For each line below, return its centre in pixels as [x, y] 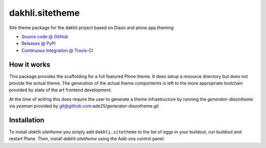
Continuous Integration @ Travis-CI [57, 50]
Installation [27, 120]
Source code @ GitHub [45, 37]
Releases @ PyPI [39, 43]
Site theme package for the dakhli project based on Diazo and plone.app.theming [92, 28]
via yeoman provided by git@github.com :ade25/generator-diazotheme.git [84, 106]
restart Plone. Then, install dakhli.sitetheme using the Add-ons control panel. [87, 139]
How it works [30, 64]
